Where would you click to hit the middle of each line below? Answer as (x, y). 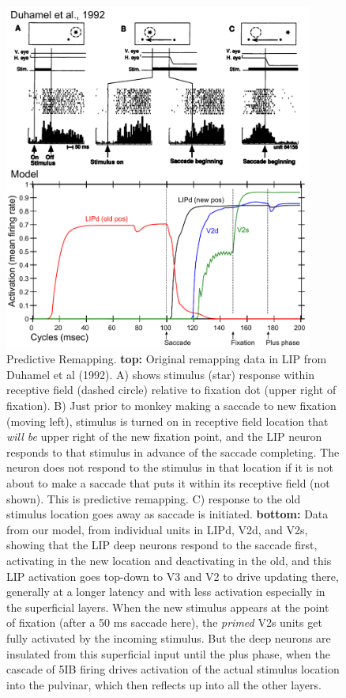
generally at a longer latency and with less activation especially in (166, 592)
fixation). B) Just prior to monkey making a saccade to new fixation (171, 405)
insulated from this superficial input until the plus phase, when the (169, 653)
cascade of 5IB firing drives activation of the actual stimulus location (173, 669)
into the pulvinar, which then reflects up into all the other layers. (164, 684)
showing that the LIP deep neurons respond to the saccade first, (162, 545)
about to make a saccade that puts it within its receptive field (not (168, 482)
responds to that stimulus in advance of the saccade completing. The (173, 451)
